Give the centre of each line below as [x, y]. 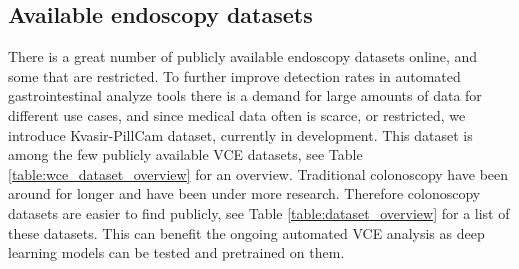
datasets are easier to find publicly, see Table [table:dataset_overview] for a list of [259, 212]
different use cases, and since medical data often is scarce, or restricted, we [237, 114]
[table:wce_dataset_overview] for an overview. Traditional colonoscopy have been [258, 173]
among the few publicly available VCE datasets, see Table [185, 154]
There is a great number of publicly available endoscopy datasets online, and [243, 56]
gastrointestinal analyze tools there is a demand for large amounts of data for [245, 95]
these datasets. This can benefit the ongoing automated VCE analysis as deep [246, 232]
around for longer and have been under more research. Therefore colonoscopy [244, 193]
